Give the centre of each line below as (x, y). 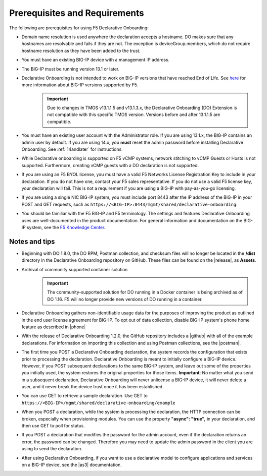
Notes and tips (32, 241)
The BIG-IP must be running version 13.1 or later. (70, 69)
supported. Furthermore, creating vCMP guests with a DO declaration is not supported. (110, 165)
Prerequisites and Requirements (77, 13)
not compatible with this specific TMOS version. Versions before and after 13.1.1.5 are (133, 115)
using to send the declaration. (52, 449)
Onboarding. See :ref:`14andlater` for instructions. (72, 149)
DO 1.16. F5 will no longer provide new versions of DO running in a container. (125, 299)
